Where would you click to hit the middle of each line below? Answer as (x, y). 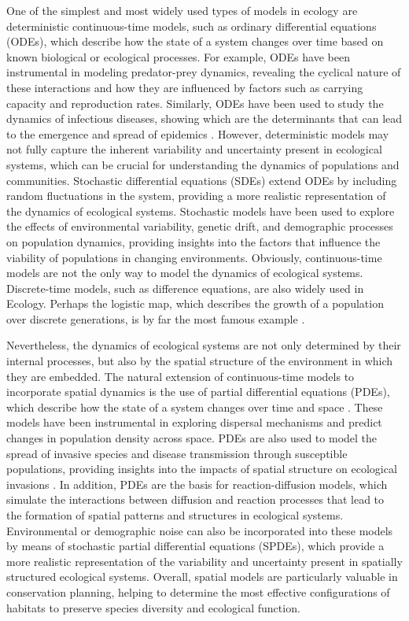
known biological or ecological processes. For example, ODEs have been (178, 56)
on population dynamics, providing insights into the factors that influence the (193, 241)
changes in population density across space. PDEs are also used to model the (192, 438)
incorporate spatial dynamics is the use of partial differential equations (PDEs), (198, 392)
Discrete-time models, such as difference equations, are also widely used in (185, 288)
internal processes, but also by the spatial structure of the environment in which (200, 361)
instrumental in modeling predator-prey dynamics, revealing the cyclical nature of (204, 72)
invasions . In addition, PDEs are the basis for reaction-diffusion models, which (197, 484)
